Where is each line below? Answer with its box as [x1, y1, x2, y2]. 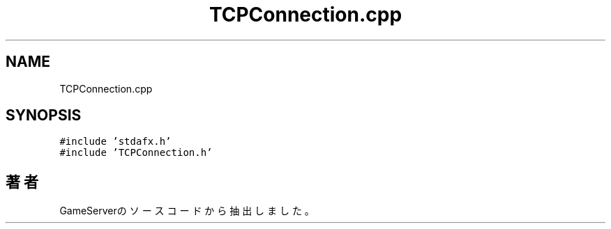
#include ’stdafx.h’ [59, 136, 172, 148]
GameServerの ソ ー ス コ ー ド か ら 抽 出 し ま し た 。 [59, 205, 315, 217]
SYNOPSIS [6, 106, 82, 125]
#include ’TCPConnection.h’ [59, 147, 213, 159]
